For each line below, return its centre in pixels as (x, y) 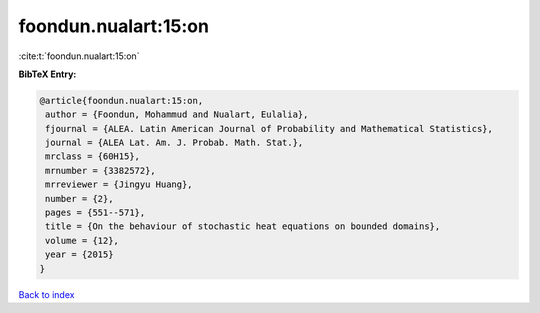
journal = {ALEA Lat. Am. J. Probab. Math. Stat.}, (174, 143)
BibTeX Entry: (47, 74)
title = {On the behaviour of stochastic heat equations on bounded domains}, (243, 226)
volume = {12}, (82, 240)
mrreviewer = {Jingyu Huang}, (119, 184)
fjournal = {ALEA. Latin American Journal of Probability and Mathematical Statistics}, (269, 128)
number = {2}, (79, 198)
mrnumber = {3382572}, (101, 170)
